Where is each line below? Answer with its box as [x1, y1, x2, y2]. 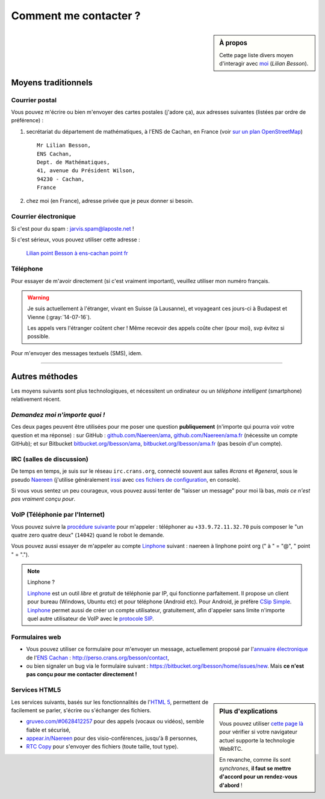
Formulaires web [11, 633, 61, 641]
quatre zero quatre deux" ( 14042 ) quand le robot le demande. [11, 531, 165, 538]
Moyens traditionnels [11, 77, 93, 87]
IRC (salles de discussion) [11, 455, 88, 463]
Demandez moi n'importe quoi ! [11, 410, 105, 418]
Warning [27, 294, 49, 301]
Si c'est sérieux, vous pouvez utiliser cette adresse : [11, 235, 141, 243]
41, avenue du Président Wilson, [37, 167, 135, 174]
